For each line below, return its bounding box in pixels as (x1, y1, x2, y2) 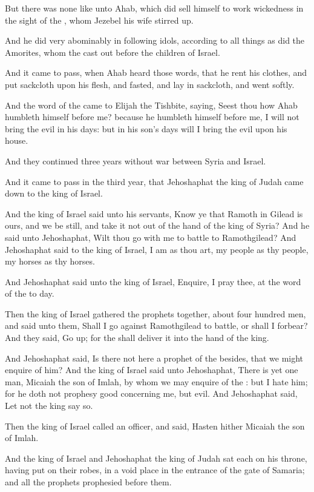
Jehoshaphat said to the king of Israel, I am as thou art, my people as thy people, (5, 243, 309, 255)
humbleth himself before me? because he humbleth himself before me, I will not (5, 110, 299, 123)
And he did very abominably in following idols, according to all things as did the (5, 34, 305, 47)
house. (5, 134, 28, 147)
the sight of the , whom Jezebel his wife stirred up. (5, 13, 194, 26)
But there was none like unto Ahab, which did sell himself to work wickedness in (5, 2, 304, 14)
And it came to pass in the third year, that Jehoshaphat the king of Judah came (5, 175, 304, 187)
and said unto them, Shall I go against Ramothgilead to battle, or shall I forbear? (5, 319, 308, 332)
